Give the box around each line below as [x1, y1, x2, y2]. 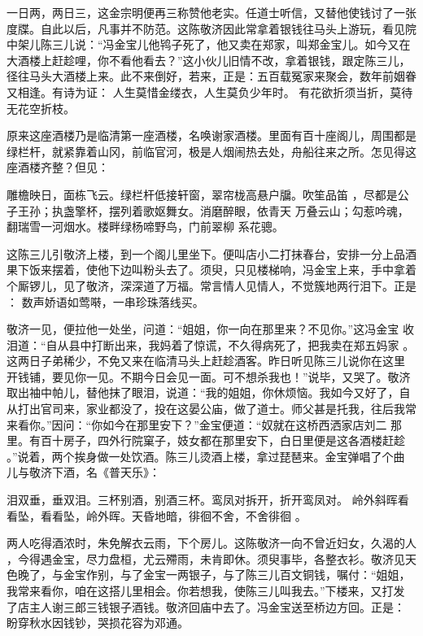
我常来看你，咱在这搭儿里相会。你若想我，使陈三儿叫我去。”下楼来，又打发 [7, 582, 405, 599]
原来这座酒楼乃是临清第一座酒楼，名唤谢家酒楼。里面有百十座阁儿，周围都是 [7, 127, 416, 144]
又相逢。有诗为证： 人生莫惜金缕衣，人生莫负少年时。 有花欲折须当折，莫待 [7, 83, 413, 100]
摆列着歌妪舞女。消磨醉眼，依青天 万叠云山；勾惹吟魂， [108, 202, 409, 219]
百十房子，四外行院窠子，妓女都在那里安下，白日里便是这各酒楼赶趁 [40, 432, 405, 449]
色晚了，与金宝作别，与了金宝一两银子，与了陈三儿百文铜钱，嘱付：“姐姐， [7, 566, 411, 583]
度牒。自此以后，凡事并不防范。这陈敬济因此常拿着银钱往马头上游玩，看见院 [7, 20, 416, 37]
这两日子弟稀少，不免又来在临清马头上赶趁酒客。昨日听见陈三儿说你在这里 [7, 352, 405, 369]
